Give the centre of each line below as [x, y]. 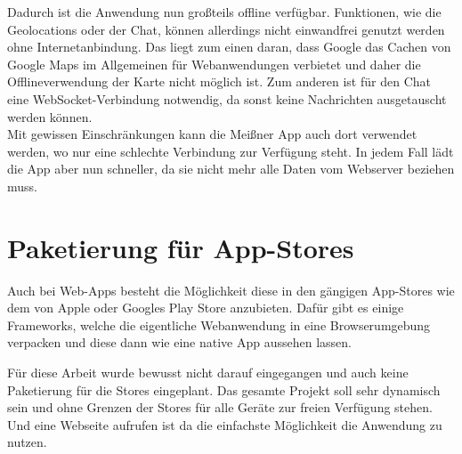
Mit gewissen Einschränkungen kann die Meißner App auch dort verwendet [212, 134]
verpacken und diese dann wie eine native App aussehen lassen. [179, 342]
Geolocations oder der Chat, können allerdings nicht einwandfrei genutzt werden [226, 29]
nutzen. [27, 442]
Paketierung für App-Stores [181, 247]
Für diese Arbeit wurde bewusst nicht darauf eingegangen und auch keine [208, 373]
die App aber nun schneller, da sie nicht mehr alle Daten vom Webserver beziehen [231, 169]
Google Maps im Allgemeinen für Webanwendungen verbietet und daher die [214, 64]
